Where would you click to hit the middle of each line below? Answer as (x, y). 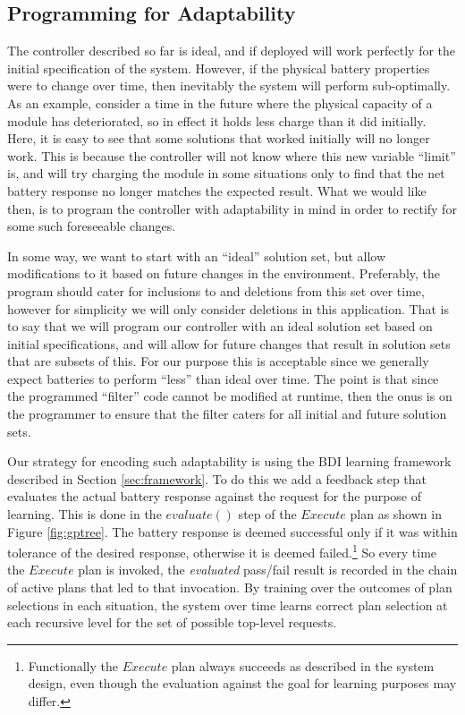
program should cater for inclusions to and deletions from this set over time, (216, 290)
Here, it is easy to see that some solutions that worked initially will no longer (219, 138)
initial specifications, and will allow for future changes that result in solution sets (229, 343)
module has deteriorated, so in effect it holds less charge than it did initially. (217, 120)
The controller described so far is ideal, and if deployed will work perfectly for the (232, 51)
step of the (267, 514)
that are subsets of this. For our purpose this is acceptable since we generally (218, 361)
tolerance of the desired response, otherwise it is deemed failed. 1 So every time (222, 551)
